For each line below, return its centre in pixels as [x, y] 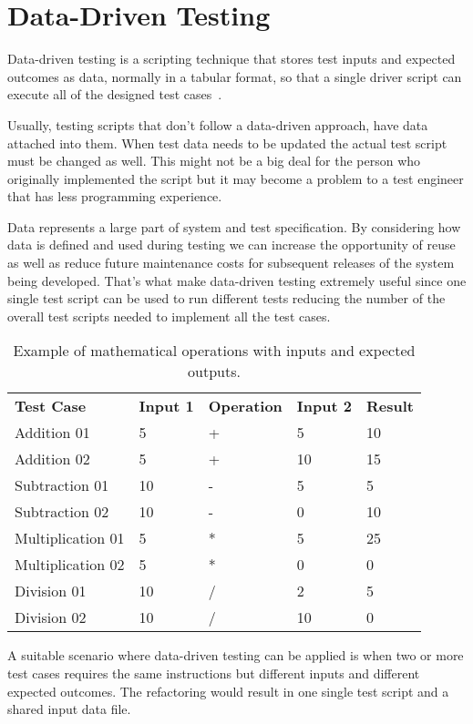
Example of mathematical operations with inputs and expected [214, 351]
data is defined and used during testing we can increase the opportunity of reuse [231, 245]
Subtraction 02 [62, 512]
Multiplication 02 [70, 565]
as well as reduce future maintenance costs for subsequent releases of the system [231, 263]
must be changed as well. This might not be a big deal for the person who [214, 161]
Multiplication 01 [70, 538]
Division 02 [51, 617]
